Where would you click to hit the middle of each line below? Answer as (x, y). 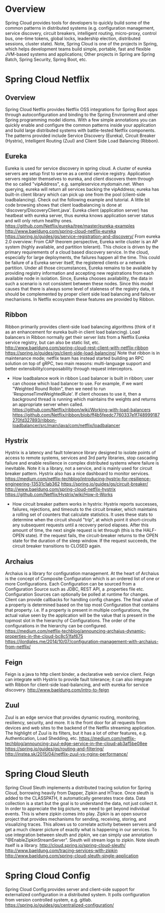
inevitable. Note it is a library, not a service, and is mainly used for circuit (79, 468)
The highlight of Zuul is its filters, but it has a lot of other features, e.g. (76, 733)
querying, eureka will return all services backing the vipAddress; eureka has (82, 189)
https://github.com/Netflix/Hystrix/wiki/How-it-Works (59, 495)
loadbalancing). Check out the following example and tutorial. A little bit (78, 200)
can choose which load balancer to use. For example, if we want (78, 383)
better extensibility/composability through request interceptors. (69, 368)
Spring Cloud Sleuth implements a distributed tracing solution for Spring (78, 787)
